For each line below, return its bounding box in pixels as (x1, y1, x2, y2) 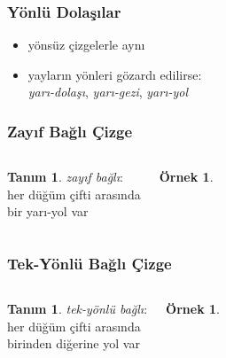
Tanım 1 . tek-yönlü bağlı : (7, 300, 148, 318)
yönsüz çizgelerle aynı (27, 35, 145, 54)
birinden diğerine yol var (7, 334, 140, 353)
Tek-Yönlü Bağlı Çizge (7, 252, 172, 274)
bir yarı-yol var (7, 202, 89, 221)
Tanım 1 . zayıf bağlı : (7, 167, 123, 186)
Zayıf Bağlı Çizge (7, 120, 133, 142)
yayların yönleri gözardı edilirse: (27, 65, 202, 83)
